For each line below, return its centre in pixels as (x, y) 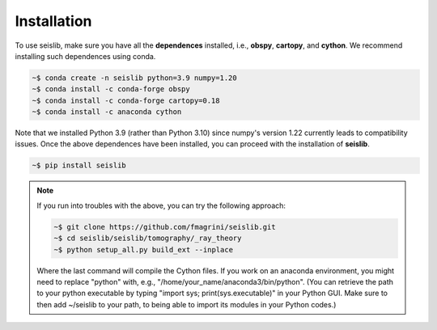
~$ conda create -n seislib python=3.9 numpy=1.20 (135, 78)
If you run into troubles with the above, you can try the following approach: (161, 205)
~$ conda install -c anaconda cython (107, 112)
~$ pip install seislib (79, 165)
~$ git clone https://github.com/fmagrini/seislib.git (165, 227)
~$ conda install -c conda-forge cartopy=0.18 (126, 100)
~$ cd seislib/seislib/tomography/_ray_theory (148, 238)
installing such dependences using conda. (85, 56)
